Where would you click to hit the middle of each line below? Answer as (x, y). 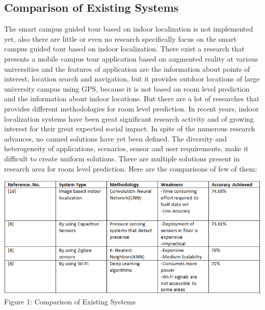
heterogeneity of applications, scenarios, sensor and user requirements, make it (126, 148)
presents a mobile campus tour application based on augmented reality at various (131, 58)
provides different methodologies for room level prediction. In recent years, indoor (131, 108)
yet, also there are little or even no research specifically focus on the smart (120, 38)
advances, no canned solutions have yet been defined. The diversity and (116, 138)
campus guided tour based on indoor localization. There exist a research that (124, 49)
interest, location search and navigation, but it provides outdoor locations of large (132, 79)
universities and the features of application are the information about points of (127, 68)
